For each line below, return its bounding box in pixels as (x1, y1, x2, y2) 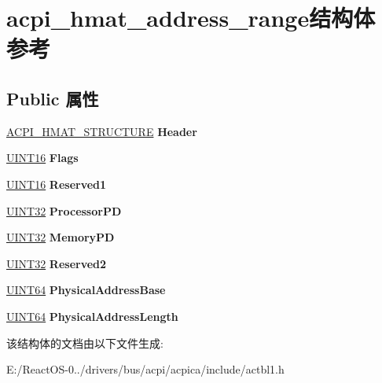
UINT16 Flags (6, 149, 79, 166)
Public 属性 (6, 86, 99, 110)
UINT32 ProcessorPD (6, 202, 122, 219)
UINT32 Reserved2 (6, 255, 107, 271)
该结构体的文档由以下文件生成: (6, 334, 163, 351)
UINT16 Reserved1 (6, 175, 107, 192)
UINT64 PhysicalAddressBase (6, 282, 166, 298)
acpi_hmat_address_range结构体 (6, 2, 376, 34)
